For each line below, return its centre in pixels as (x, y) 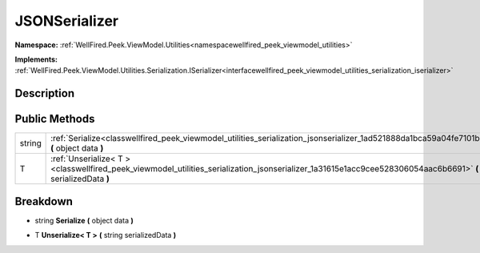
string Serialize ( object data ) (84, 220)
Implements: (36, 59)
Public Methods (55, 119)
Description (45, 93)
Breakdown (44, 201)
